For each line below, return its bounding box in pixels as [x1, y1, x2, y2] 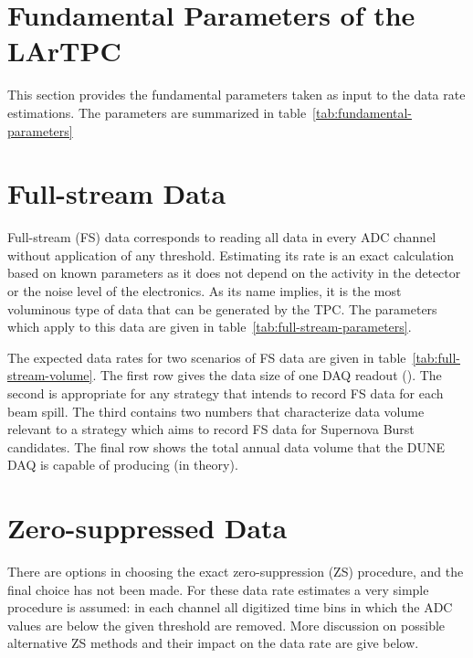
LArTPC [7, 32, 121, 69]
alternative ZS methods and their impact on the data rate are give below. [7, 633, 419, 653]
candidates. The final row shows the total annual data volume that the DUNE [7, 437, 445, 456]
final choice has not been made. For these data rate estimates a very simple [7, 579, 429, 599]
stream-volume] [7, 366, 93, 385]
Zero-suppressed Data [7, 509, 288, 547]
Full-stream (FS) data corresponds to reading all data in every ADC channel [7, 228, 436, 247]
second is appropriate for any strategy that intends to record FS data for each [7, 383, 444, 402]
